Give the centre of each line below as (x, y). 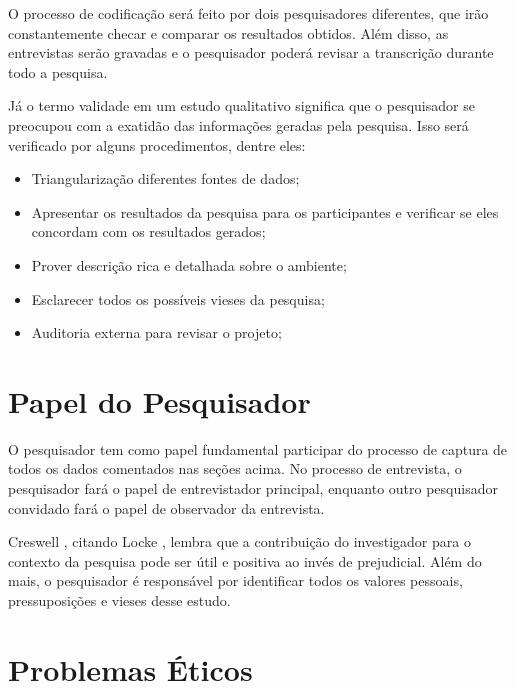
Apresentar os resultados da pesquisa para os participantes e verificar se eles (265, 211)
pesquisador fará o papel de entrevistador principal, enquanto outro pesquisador (253, 488)
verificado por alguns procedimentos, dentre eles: (157, 144)
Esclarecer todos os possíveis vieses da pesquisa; (178, 298)
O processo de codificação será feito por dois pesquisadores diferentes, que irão (248, 13)
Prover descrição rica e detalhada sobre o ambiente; (189, 264)
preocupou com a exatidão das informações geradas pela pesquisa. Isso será (238, 124)
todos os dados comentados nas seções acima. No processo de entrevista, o (235, 468)
